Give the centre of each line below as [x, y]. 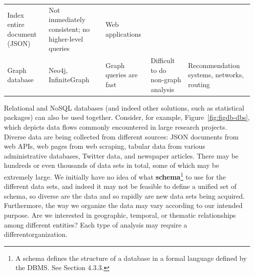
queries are [121, 75]
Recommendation [214, 65]
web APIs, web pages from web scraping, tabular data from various [105, 146]
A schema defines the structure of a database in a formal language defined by [131, 258]
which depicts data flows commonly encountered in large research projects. [116, 127]
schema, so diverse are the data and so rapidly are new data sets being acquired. [124, 195]
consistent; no [69, 29]
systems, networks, [216, 75]
